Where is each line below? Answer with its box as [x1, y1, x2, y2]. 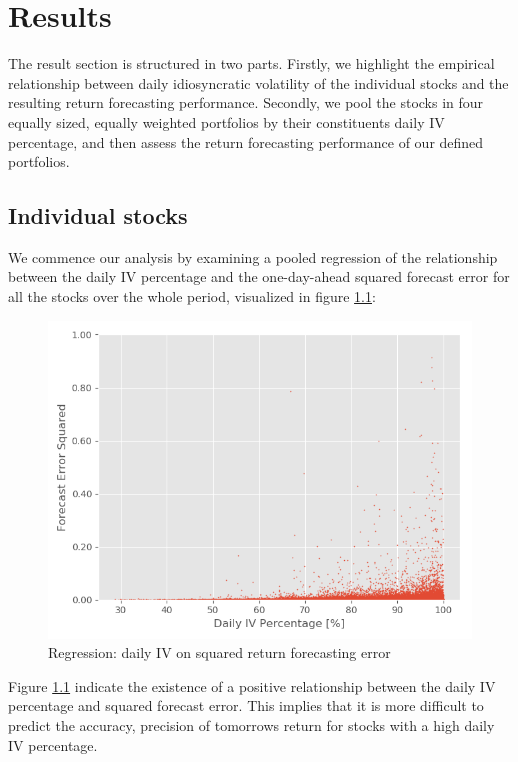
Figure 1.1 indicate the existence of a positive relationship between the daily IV [8, 675, 496, 696]
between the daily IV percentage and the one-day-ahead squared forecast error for [8, 266, 510, 287]
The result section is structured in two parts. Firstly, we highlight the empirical [8, 53, 495, 74]
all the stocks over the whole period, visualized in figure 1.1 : [8, 286, 376, 307]
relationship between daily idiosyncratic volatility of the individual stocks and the [8, 72, 509, 93]
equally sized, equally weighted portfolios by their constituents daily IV [8, 111, 445, 132]
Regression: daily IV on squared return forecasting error [48, 642, 391, 663]
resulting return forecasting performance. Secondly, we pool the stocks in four [8, 92, 484, 113]
